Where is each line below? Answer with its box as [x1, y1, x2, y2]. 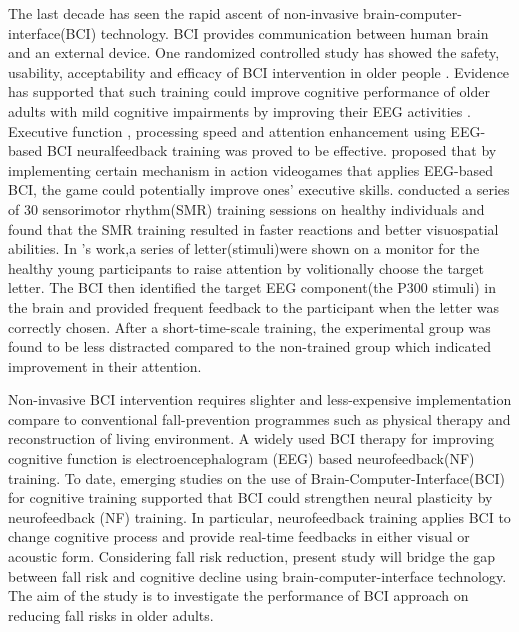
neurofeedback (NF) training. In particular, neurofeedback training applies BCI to [8, 506, 511, 527]
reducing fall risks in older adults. [8, 604, 214, 625]
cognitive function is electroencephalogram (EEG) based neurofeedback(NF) [8, 448, 475, 469]
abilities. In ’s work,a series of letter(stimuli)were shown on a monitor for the [8, 238, 480, 259]
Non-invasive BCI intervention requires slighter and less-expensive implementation [8, 389, 512, 410]
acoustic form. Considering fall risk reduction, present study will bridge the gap [8, 546, 496, 567]
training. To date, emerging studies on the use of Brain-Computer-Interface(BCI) [8, 467, 506, 488]
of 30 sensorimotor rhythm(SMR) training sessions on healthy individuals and [8, 198, 485, 219]
